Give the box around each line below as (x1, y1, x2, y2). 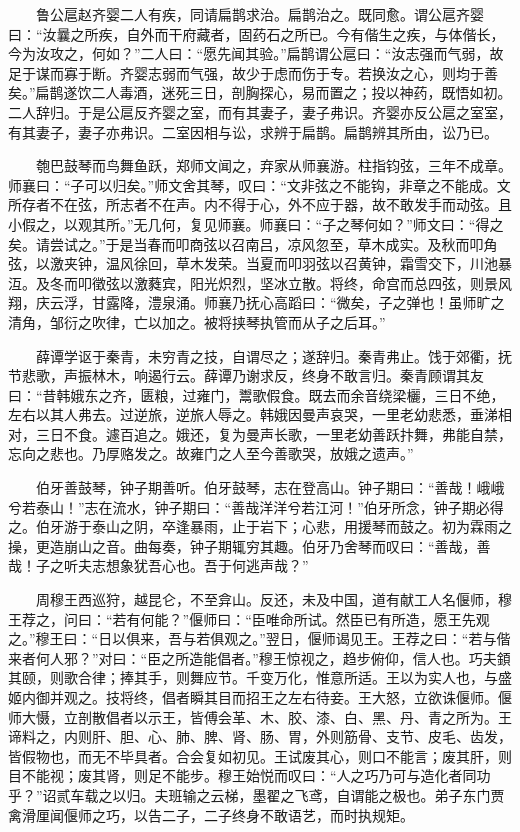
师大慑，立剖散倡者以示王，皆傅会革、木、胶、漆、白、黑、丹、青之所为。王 (8, 706, 512, 727)
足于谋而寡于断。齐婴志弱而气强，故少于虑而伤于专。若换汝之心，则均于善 (8, 62, 498, 83)
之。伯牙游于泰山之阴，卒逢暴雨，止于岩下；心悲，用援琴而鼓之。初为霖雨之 (8, 516, 512, 537)
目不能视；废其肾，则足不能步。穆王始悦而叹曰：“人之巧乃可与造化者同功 (8, 765, 491, 786)
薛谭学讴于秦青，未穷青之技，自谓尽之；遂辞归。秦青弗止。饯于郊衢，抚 (35, 345, 512, 366)
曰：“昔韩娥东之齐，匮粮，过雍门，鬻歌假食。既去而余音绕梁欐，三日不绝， (8, 384, 505, 405)
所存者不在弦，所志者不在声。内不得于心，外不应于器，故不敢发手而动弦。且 (8, 194, 512, 215)
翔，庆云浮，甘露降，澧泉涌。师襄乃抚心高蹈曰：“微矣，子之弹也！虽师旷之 (8, 292, 505, 313)
